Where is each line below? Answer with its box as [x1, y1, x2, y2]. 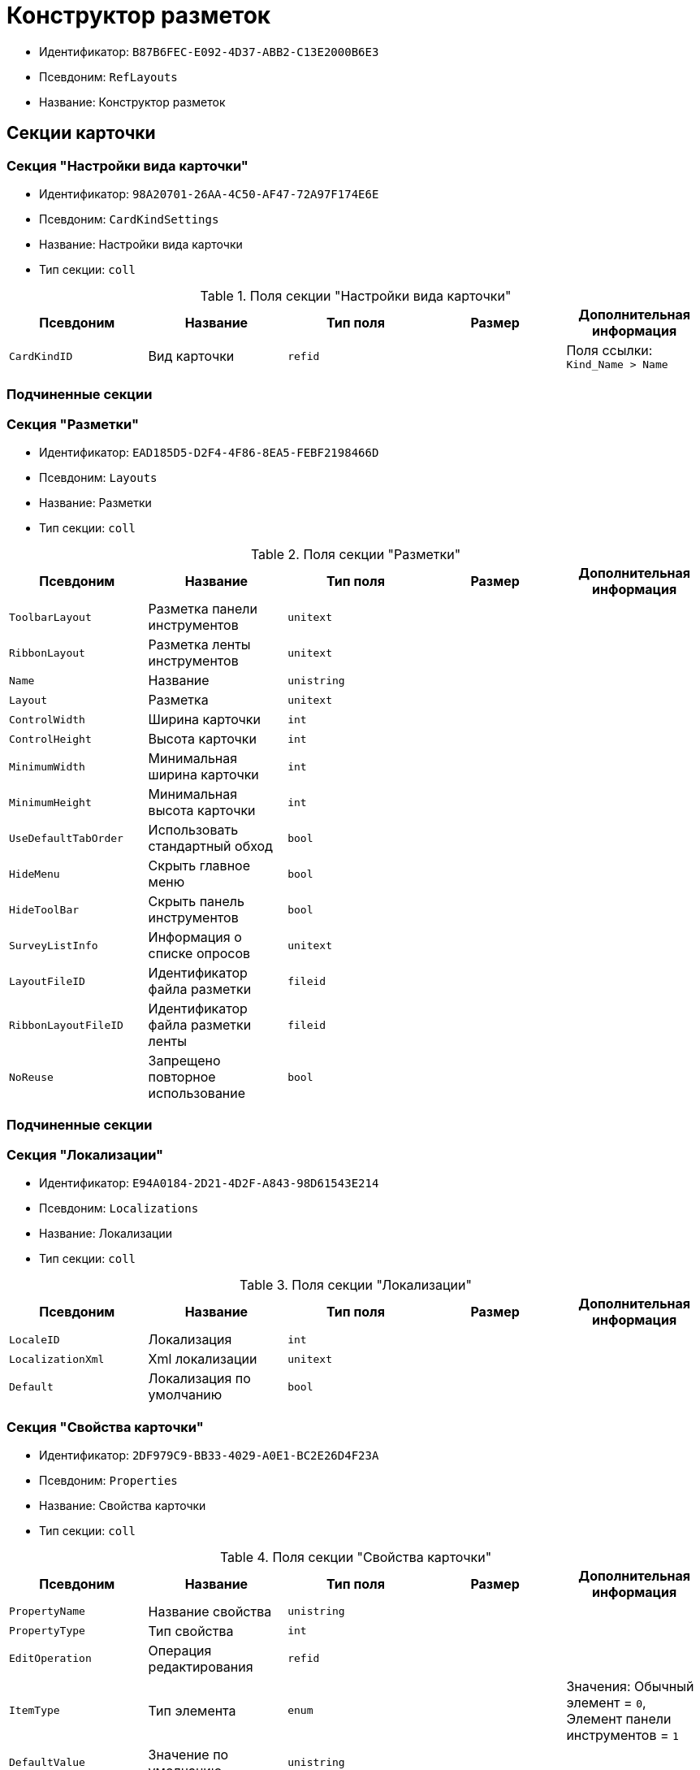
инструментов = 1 [566, 1726, 679, 1743]
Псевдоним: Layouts [39, 471, 158, 485]
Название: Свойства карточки [39, 1498, 206, 1512]
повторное [148, 1069, 216, 1086]
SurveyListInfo [9, 939, 98, 952]
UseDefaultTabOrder [9, 831, 123, 844]
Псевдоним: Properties [39, 1473, 178, 1487]
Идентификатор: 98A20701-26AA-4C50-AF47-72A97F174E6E [39, 186, 379, 201]
